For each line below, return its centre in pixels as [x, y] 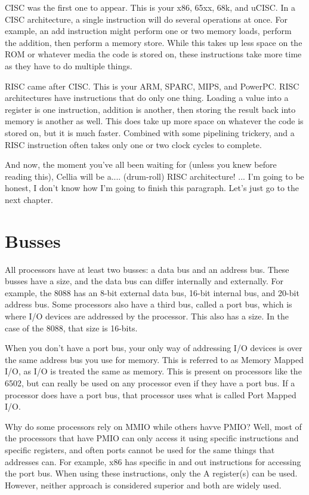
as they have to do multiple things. [69, 65]
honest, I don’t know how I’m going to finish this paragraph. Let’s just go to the [152, 188]
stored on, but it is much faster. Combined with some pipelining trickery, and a [150, 132]
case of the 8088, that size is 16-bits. [71, 328]
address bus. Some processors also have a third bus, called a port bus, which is [149, 304]
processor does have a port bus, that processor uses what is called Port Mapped [151, 394]
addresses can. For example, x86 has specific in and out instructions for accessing [153, 461]
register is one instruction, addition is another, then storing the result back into [150, 109]
